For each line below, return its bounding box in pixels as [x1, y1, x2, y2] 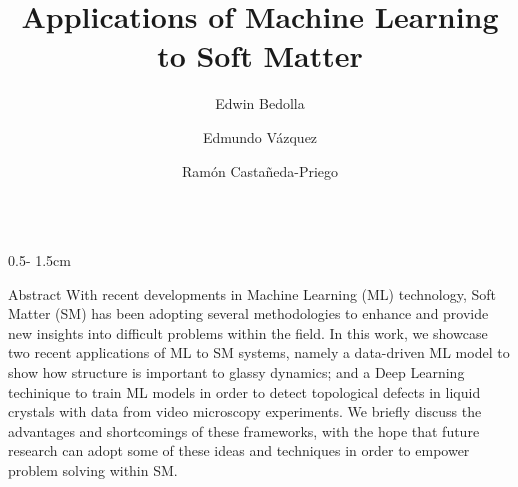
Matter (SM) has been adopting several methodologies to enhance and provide [8, 303, 489, 324]
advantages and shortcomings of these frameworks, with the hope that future [8, 420, 480, 441]
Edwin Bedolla [215, 93, 305, 114]
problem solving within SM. [8, 460, 178, 481]
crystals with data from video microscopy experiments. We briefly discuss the [8, 401, 482, 422]
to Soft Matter [157, 35, 363, 76]
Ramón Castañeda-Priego [181, 160, 339, 181]
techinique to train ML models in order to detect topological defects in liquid [8, 381, 481, 402]
